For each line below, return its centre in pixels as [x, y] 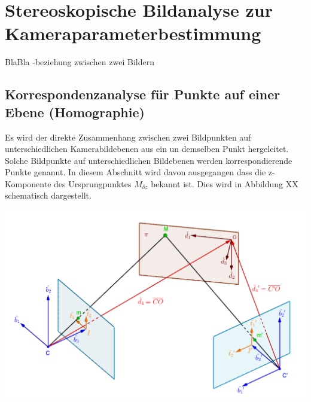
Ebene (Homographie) [75, 112]
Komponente [28, 183]
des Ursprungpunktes [93, 183]
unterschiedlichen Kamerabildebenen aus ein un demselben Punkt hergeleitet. [147, 149]
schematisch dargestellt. [48, 195]
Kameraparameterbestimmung [133, 33]
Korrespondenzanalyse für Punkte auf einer [143, 94]
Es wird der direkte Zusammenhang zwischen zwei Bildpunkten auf [128, 137]
